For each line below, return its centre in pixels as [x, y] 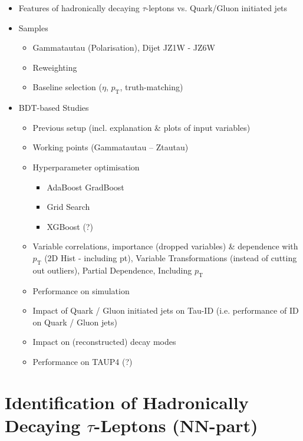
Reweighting [55, 67]
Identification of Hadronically [127, 402]
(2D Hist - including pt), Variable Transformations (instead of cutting [171, 257]
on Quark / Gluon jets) [75, 322]
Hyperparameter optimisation [86, 167]
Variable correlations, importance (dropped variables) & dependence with [165, 246]
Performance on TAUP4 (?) [83, 361]
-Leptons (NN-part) [176, 425]
